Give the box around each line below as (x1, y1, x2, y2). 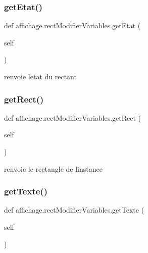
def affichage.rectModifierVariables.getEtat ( (4, 20, 141, 31)
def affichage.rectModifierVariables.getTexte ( (4, 205, 144, 215)
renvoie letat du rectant (4, 71, 77, 81)
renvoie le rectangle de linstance (4, 163, 103, 174)
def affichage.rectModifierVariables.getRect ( (4, 112, 141, 123)
